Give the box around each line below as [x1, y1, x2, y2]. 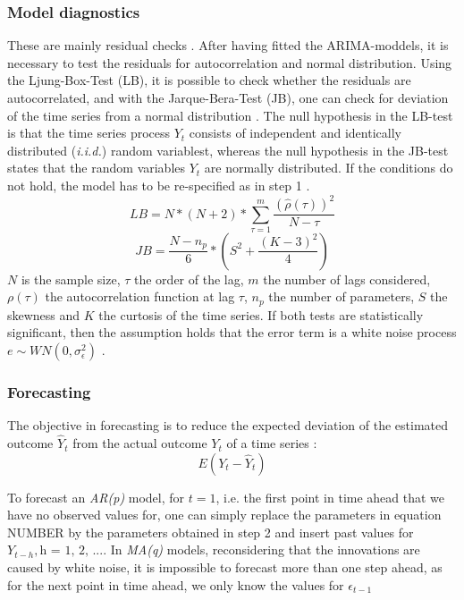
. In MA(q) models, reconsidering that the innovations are [103, 540, 420, 559]
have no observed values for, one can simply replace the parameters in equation [7, 505, 442, 524]
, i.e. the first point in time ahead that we [215, 487, 445, 506]
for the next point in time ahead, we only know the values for [7, 575, 344, 594]
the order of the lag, [134, 269, 244, 288]
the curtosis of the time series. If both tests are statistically [98, 305, 424, 324]
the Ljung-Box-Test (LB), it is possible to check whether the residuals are [7, 71, 411, 89]
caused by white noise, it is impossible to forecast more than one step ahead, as [7, 558, 443, 577]
